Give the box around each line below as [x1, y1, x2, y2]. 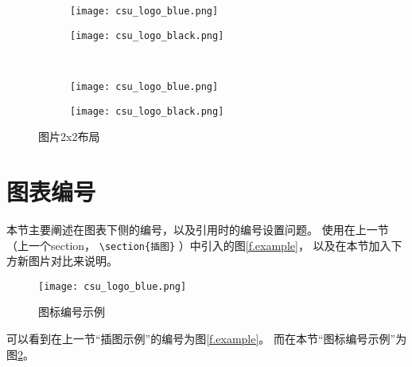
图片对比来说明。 [28, 252, 118, 269]
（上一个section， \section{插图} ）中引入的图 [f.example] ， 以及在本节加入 [6, 236, 391, 253]
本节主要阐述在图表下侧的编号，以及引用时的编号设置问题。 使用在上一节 [6, 221, 389, 237]
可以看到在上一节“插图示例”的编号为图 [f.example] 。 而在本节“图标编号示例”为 [6, 330, 407, 347]
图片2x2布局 [38, 128, 100, 145]
